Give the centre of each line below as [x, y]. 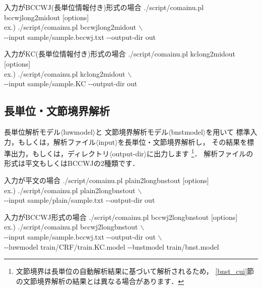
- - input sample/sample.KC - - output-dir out [71, 83]
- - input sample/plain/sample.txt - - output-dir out [80, 200]
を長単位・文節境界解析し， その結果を [182, 141]
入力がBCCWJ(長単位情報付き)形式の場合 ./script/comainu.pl [104, 7]
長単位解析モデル [32, 131]
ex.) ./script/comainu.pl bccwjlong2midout [70, 27]
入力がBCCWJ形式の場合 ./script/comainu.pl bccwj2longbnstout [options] [121, 217]
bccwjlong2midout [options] [47, 17]
